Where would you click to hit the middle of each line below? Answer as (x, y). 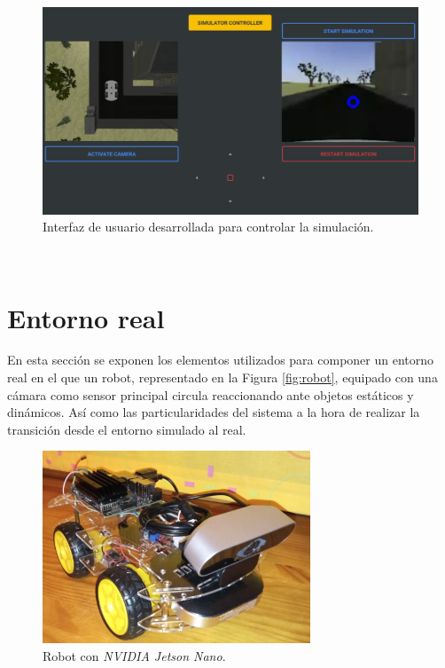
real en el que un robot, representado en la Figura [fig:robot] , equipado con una (222, 377)
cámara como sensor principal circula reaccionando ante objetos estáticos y (211, 394)
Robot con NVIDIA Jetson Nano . (134, 655)
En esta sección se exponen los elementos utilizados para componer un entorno (221, 360)
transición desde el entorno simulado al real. (127, 429)
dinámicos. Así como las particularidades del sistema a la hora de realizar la (214, 412)
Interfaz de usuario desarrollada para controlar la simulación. (208, 227)
